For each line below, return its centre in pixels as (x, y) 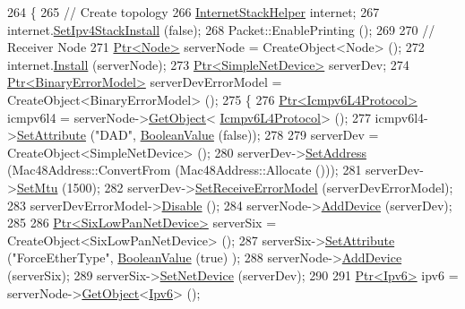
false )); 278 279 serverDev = (301, 135)
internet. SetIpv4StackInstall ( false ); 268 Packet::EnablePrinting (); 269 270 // (221, 29)
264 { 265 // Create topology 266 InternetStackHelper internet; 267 (194, 12)
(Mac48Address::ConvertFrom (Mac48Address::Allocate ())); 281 (185, 170)
